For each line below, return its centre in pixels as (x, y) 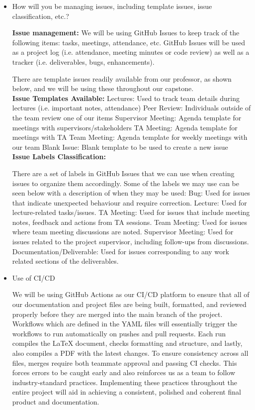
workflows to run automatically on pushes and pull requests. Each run (119, 333)
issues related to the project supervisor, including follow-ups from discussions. (130, 242)
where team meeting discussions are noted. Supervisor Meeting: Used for (123, 232)
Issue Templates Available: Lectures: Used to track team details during (126, 98)
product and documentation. (56, 401)
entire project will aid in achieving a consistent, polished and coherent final (127, 392)
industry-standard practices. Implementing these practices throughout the (125, 382)
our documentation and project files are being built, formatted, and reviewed (129, 304)
